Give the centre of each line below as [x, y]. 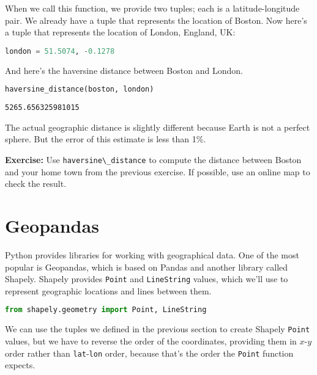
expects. [20, 365]
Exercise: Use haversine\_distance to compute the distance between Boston [153, 159]
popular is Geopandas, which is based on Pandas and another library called [147, 267]
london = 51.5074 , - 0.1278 [60, 51]
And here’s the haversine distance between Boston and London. [124, 70]
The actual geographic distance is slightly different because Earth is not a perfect [158, 127]
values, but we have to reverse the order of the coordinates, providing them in [151, 340]
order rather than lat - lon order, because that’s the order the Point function [149, 353]
